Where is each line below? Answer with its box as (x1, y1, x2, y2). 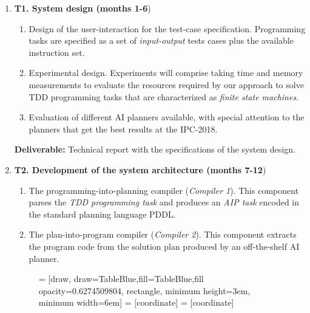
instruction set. (29, 46, 85, 58)
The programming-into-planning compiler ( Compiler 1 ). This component (29, 184, 299, 196)
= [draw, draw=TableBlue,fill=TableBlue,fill (38, 272, 204, 285)
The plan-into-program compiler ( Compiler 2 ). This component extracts (29, 228, 297, 241)
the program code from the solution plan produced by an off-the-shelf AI (29, 239, 300, 252)
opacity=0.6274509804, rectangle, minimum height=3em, (38, 284, 251, 297)
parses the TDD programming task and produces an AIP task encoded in (29, 196, 300, 208)
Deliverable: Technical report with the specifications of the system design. (14, 143, 295, 156)
